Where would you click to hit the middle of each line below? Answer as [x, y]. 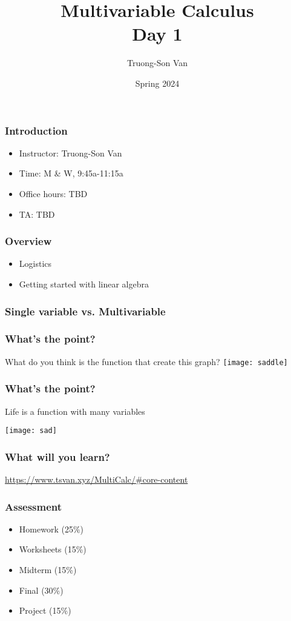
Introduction [36, 130]
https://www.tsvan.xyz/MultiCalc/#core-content [96, 479]
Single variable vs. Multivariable [85, 311]
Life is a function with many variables [75, 411]
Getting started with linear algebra [84, 284]
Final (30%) [41, 590]
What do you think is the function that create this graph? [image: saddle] [146, 361]
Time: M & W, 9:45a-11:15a [71, 173]
